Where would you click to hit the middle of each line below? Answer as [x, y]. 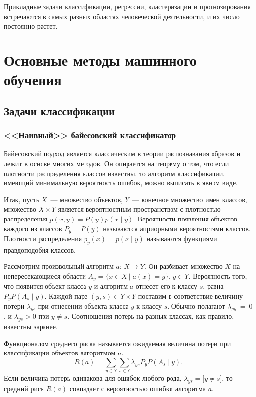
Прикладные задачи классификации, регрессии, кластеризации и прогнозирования [127, 6]
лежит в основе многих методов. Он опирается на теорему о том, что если [117, 163]
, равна [213, 286]
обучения [33, 79]
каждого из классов [33, 228]
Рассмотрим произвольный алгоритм [59, 266]
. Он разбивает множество [183, 266]
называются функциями [182, 238]
